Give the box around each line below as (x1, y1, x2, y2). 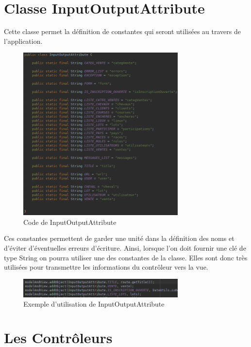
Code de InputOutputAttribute (23, 217, 117, 227)
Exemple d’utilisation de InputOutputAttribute (23, 299, 165, 309)
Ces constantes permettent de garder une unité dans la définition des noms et (4, 233, 234, 243)
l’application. (4, 36, 43, 46)
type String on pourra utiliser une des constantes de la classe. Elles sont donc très (4, 252, 248, 262)
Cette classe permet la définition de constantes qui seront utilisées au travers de (4, 26, 241, 37)
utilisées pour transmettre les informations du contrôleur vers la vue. (4, 262, 208, 272)
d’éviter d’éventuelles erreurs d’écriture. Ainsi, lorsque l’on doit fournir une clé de (4, 243, 246, 253)
